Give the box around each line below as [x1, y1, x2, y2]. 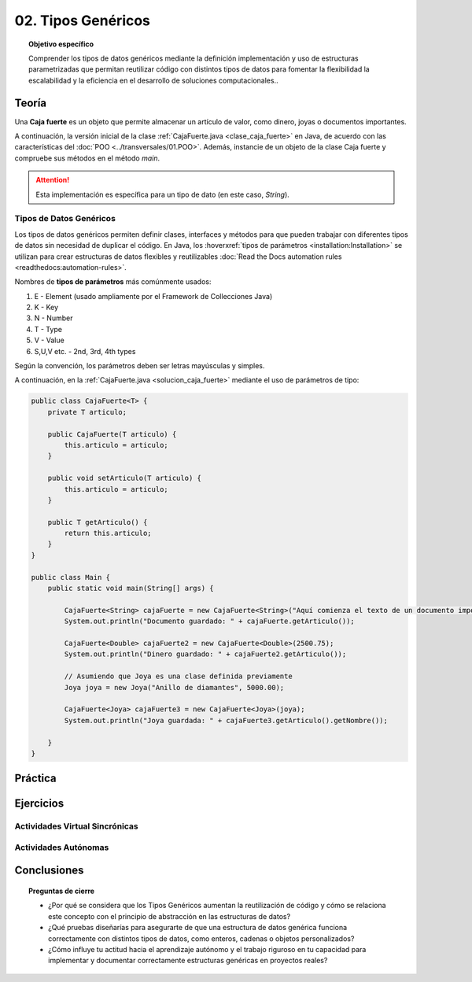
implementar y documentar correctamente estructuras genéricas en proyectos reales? [48, 956, 328, 965]
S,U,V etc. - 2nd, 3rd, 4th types [34, 346, 136, 356]
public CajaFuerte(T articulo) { [47, 430, 177, 438]
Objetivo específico [28, 39, 94, 49]
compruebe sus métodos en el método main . [14, 153, 160, 163]
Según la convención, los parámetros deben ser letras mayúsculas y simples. [14, 361, 265, 371]
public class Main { [31, 573, 110, 581]
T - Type [34, 324, 63, 334]
